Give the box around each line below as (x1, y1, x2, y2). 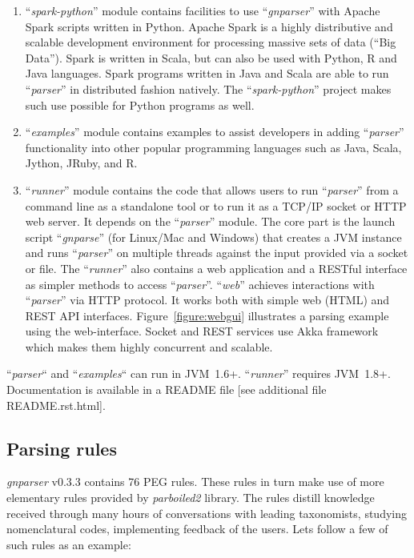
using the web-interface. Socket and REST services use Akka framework (25, 323, 379, 339)
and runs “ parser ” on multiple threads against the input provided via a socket (25, 244, 408, 261)
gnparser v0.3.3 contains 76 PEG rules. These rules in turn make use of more (6, 473, 384, 490)
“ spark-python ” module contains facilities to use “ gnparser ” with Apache (25, 2, 380, 18)
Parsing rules (6, 436, 117, 460)
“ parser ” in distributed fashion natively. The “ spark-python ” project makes (25, 80, 392, 97)
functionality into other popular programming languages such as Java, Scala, (25, 138, 402, 155)
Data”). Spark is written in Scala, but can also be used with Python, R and (25, 49, 397, 66)
